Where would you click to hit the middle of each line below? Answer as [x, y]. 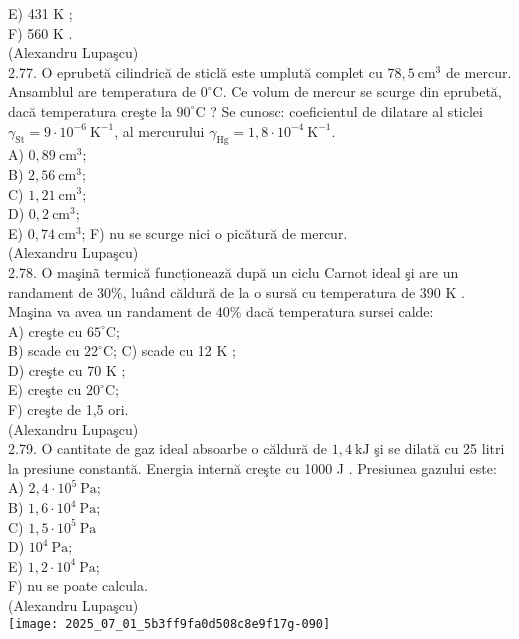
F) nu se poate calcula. [78, 585]
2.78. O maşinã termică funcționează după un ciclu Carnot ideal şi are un [233, 271]
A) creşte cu [45, 330]
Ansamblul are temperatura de [102, 91]
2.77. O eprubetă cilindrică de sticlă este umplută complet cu [195, 71]
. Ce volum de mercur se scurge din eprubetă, [362, 91]
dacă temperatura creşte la [90, 110]
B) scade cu [44, 350]
